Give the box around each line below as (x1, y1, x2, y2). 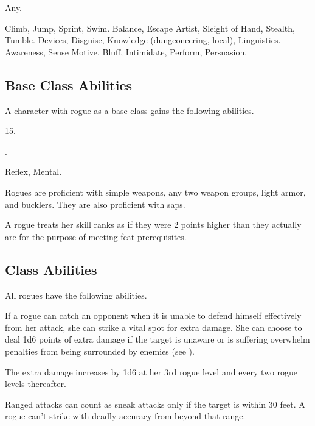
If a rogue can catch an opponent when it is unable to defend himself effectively (5, 309, 302, 322)
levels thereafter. (5, 377, 66, 390)
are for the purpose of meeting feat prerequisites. (5, 230, 187, 243)
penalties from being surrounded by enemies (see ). (5, 344, 195, 357)
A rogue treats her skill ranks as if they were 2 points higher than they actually (5, 218, 302, 231)
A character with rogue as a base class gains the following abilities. (5, 104, 254, 116)
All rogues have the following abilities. (5, 288, 147, 301)
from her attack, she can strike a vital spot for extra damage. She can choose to (5, 321, 302, 333)
